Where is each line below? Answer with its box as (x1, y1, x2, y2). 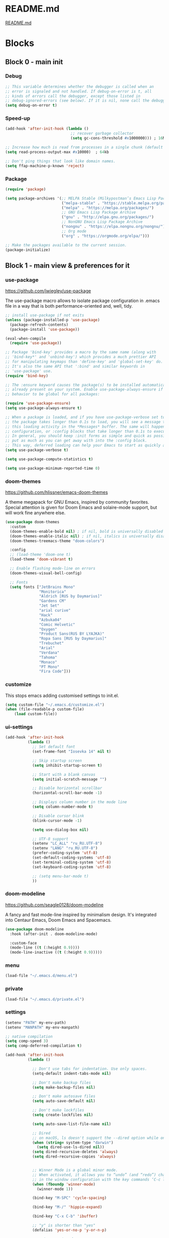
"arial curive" (39, 608, 71, 613)
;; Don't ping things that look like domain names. (5, 159, 116, 164)
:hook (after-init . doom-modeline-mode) (10, 931, 98, 936)
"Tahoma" (39, 655, 57, 660)
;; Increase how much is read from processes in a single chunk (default (5, 145, 163, 150)
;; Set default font (32, 745, 75, 750)
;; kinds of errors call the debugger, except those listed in (5, 93, 141, 98)
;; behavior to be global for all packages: (5, 392, 100, 397)
